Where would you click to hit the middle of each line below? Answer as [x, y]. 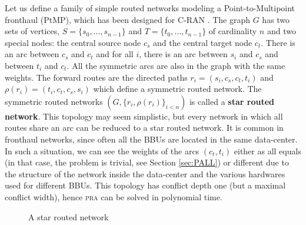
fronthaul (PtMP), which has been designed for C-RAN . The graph [128, 19]
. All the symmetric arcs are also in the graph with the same [176, 65]
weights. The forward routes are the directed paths [96, 77]
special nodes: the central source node [73, 42]
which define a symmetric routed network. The [177, 89]
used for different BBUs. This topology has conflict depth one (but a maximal [145, 185]
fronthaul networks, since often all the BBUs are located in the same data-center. [151, 139]
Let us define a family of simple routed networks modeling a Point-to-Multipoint [150, 8]
